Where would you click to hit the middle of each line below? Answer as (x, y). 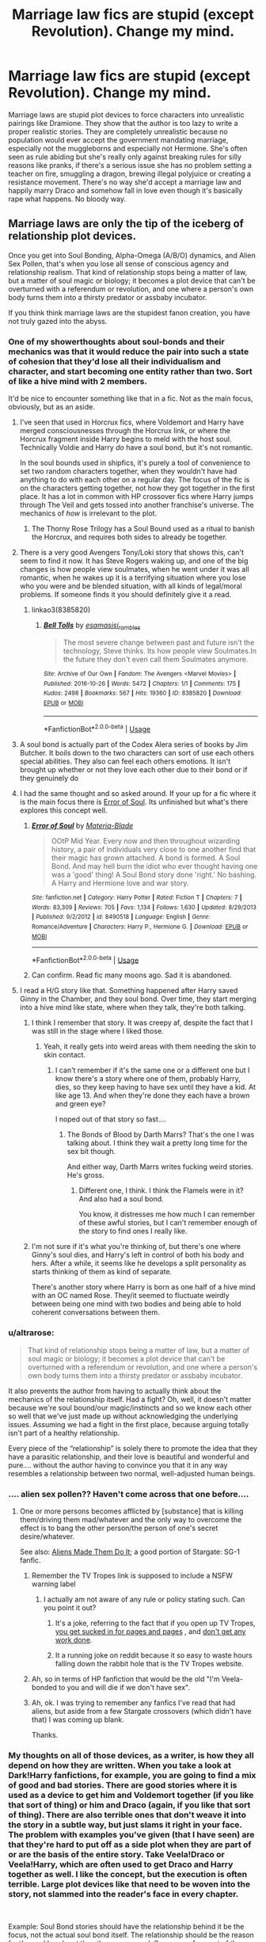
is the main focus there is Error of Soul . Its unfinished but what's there (134, 802)
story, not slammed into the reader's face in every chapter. (123, 1894)
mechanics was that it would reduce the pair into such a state (129, 352)
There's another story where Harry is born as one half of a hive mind (143, 1287)
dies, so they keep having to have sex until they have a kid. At (155, 1087)
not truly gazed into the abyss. (58, 321)
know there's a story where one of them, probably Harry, (148, 1079)
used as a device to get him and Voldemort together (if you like (131, 1795)
